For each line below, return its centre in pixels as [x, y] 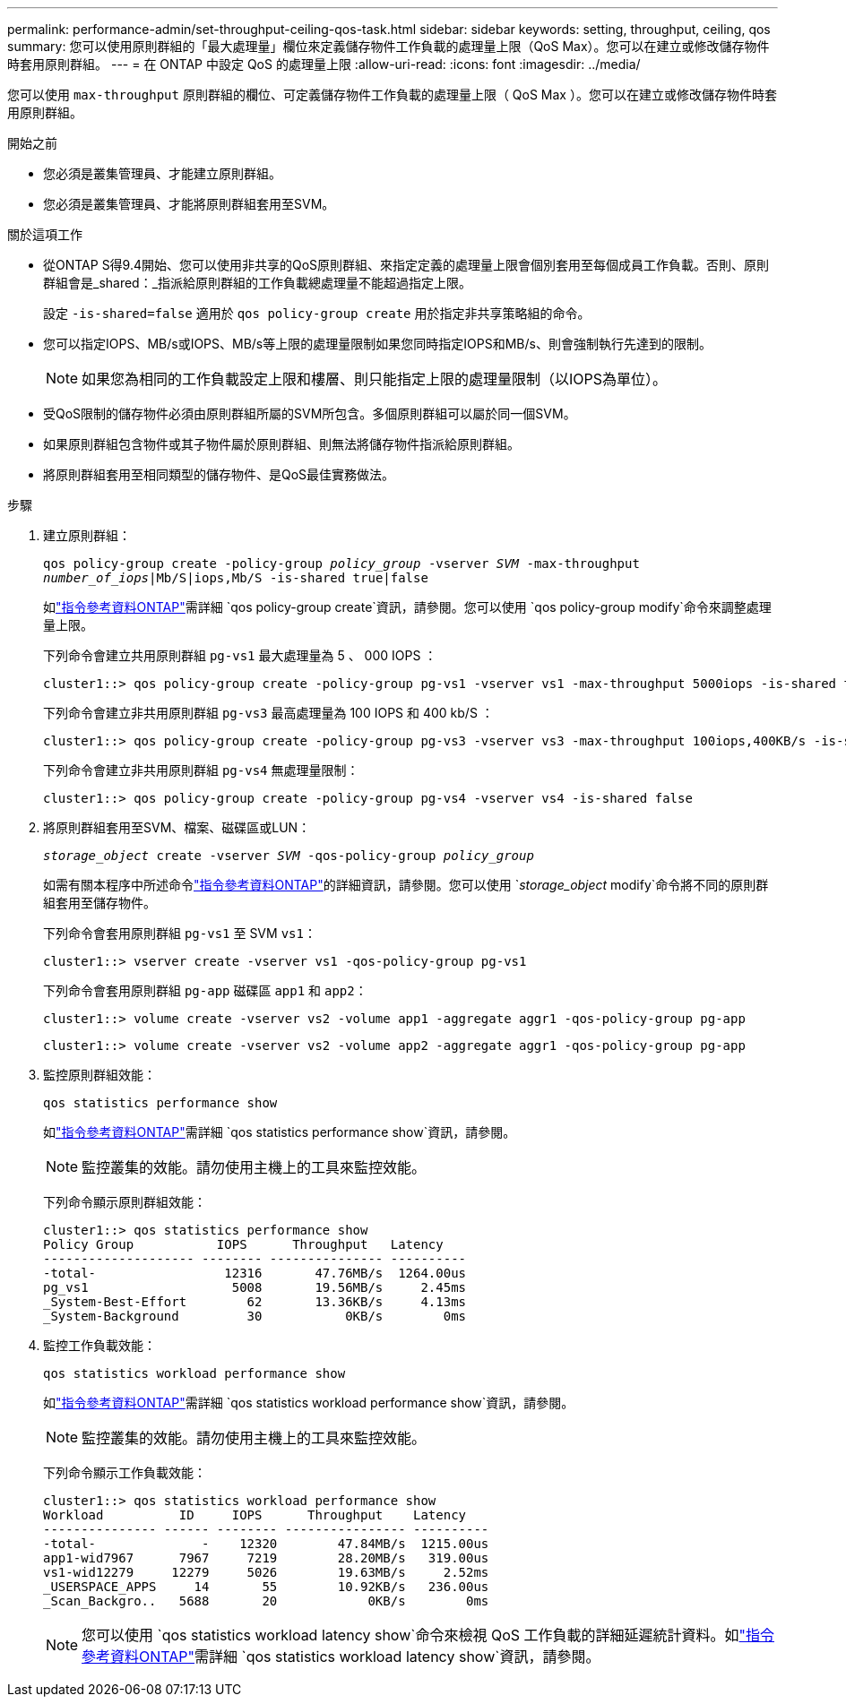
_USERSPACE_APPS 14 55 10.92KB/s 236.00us [266, 1587]
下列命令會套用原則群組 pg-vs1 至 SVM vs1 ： [180, 933]
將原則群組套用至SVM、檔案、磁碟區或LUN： [177, 827]
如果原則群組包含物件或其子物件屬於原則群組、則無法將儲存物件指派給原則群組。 [281, 444]
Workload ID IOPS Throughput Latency [255, 1515]
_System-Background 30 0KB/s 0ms [255, 1316]
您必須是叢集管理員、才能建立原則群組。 [162, 173]
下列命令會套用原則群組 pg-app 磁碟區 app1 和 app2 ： [205, 990]
